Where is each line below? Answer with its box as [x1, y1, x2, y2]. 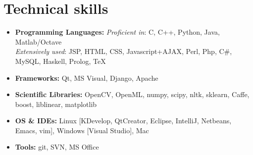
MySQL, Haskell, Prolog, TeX [15, 55, 106, 66]
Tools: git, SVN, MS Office [15, 142, 99, 152]
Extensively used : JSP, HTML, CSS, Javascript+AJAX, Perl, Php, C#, [15, 46, 232, 56]
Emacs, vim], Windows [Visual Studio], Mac [15, 125, 149, 135]
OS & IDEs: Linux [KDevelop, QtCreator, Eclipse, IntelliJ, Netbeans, [15, 115, 232, 126]
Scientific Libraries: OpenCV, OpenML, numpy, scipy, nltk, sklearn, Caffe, [15, 89, 250, 100]
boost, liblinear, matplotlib [15, 99, 97, 109]
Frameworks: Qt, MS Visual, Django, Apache [15, 72, 158, 83]
